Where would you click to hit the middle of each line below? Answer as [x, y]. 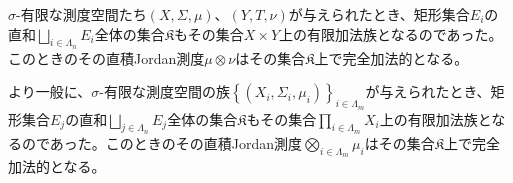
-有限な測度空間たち [81, 14]
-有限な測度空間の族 [164, 91]
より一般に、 [50, 91]
